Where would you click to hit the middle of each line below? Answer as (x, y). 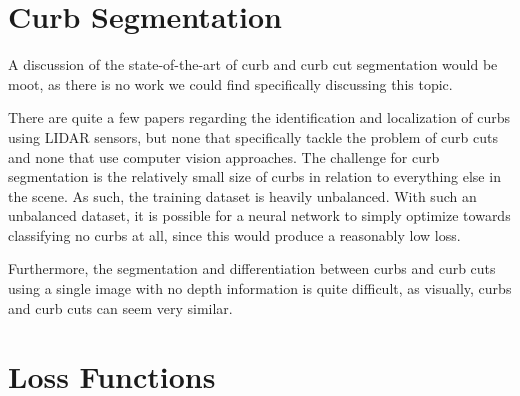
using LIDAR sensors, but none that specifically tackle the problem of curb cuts (253, 136)
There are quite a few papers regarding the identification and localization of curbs (259, 117)
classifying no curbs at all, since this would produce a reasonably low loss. (234, 234)
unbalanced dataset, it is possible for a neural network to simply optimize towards (259, 215)
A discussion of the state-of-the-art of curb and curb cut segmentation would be (253, 64)
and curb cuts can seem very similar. (120, 307)
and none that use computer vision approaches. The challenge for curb (224, 156)
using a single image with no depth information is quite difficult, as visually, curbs (260, 288)
